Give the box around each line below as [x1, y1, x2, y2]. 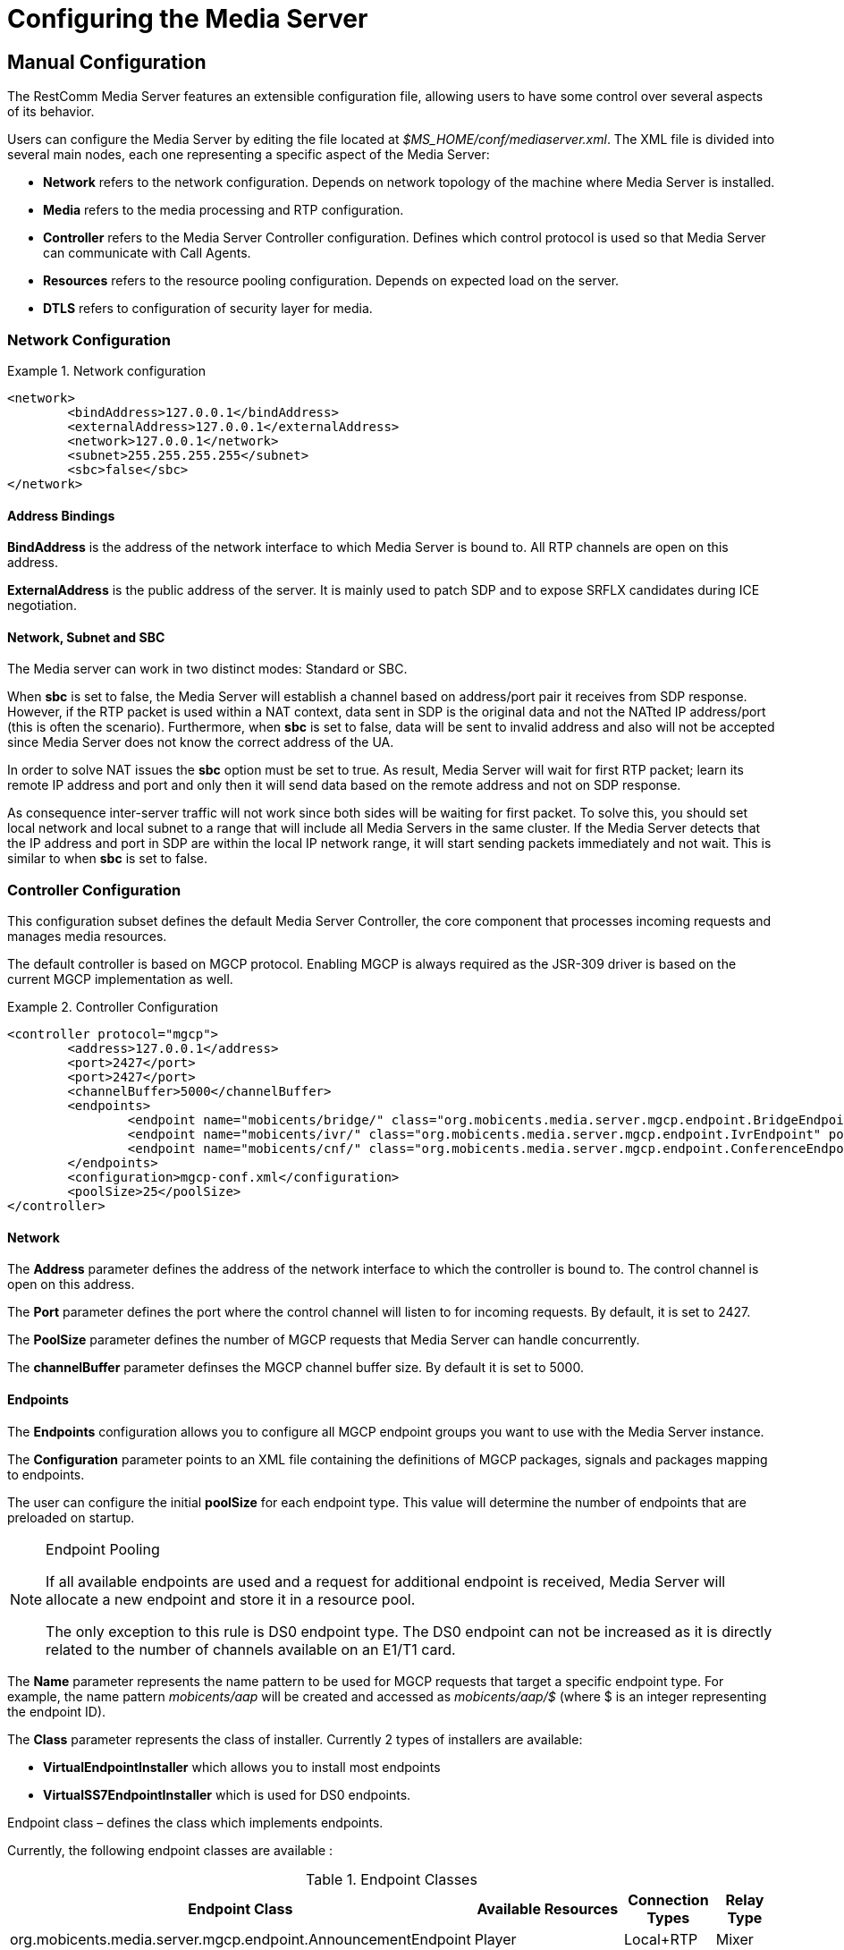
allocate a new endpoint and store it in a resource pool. [46, 1590, 416, 1608]
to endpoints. [7, 1466, 85, 1482]
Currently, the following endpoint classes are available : [7, 1842, 333, 1858]
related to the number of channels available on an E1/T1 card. [46, 1640, 456, 1658]
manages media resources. [7, 928, 167, 945]
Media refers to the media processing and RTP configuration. [43, 202, 404, 218]
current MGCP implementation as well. [7, 971, 233, 988]
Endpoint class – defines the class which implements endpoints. [7, 1814, 384, 1830]
